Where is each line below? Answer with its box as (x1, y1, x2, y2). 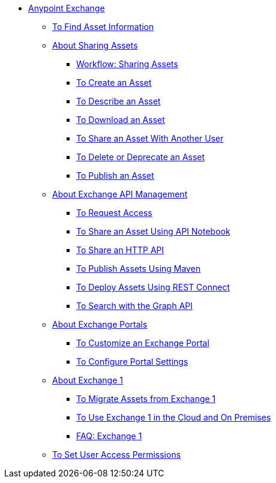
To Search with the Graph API (76, 301, 193, 311)
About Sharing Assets (52, 40, 138, 50)
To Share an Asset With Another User (76, 133, 224, 143)
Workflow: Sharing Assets (76, 59, 178, 69)
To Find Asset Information (52, 22, 154, 32)
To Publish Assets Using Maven (76, 263, 201, 274)
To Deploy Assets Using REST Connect (76, 282, 230, 292)
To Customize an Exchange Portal (76, 338, 209, 348)
